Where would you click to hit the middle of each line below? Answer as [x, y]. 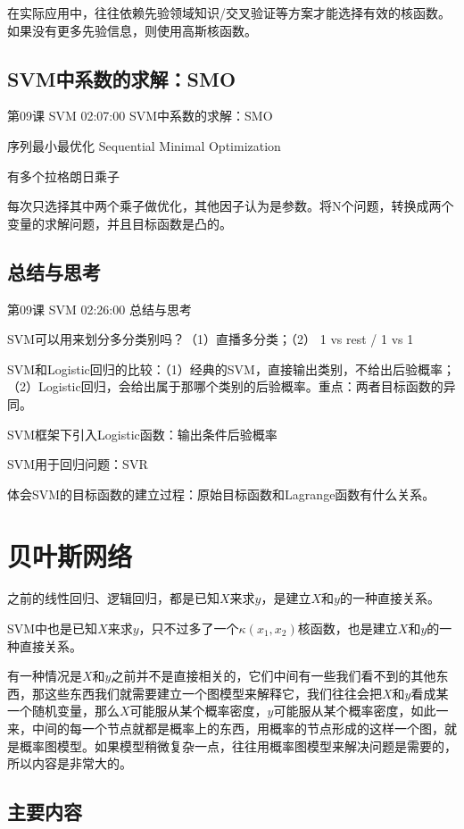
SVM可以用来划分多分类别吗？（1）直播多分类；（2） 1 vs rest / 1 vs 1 [211, 339]
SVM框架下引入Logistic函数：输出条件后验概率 [142, 434]
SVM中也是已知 [53, 628]
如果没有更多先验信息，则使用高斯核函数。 [132, 30]
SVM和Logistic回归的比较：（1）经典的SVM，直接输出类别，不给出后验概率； [231, 368]
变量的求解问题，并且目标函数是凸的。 [120, 223]
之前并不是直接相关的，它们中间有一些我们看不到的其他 [273, 676]
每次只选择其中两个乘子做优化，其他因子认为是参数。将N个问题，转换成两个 [231, 206]
